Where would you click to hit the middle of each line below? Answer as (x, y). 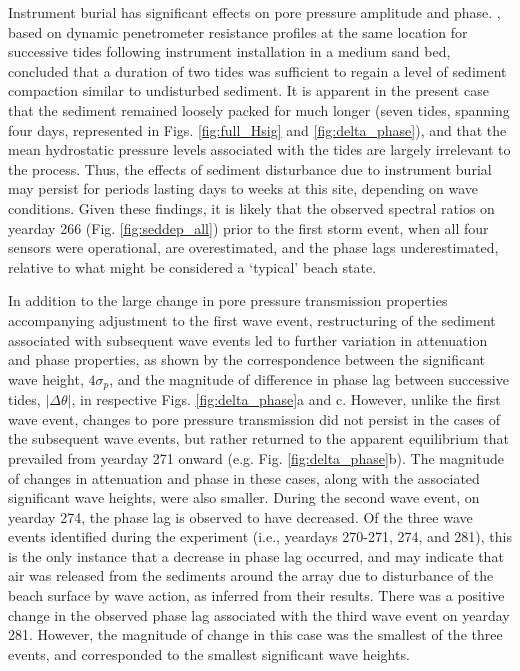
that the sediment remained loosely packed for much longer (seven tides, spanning (259, 109)
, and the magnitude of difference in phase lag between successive (309, 378)
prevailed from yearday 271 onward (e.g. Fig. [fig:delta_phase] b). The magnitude (256, 457)
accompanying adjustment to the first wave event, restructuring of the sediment (252, 319)
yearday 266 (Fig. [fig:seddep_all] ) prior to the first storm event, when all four (248, 227)
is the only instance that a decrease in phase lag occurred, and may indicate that (256, 555)
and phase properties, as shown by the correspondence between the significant (246, 359)
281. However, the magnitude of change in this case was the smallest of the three (255, 634)
